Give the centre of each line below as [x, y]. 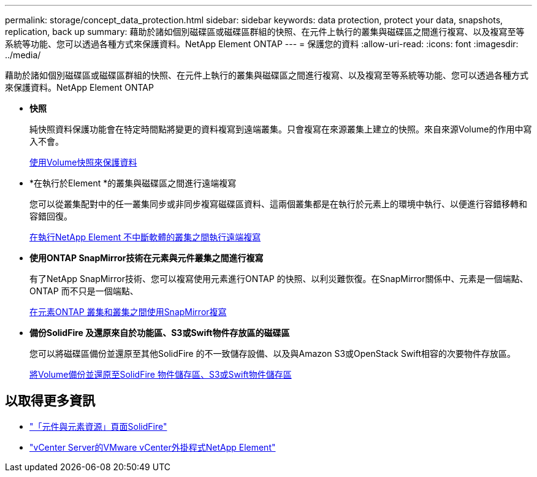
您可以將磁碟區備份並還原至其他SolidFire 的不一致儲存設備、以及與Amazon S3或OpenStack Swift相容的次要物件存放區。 [273, 353]
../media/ [23, 55]
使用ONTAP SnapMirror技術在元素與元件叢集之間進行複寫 [147, 258]
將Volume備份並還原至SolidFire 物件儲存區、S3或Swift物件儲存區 [161, 374]
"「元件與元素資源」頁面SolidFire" [98, 426]
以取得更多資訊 [50, 401]
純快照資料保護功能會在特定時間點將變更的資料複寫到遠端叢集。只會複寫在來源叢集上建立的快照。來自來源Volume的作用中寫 [281, 129]
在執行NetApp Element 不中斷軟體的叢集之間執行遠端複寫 [145, 237]
